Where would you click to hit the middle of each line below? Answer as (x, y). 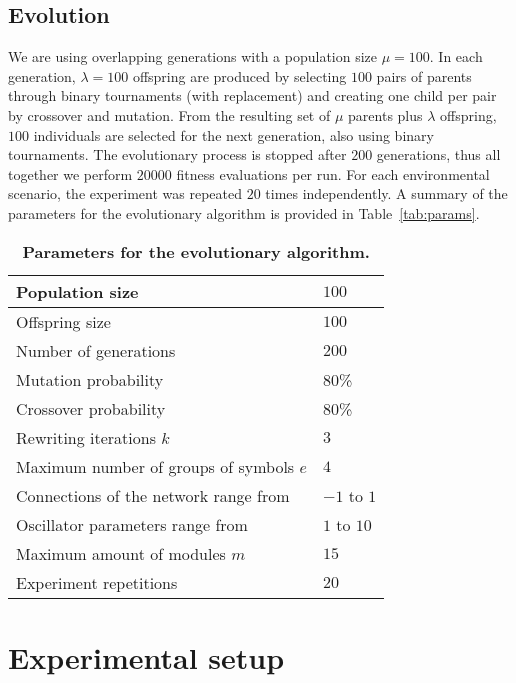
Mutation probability (90, 379)
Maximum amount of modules (121, 553)
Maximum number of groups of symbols (155, 466)
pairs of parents (424, 75)
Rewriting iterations (86, 437)
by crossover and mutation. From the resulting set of (169, 114)
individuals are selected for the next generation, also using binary (233, 134)
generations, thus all (438, 154)
